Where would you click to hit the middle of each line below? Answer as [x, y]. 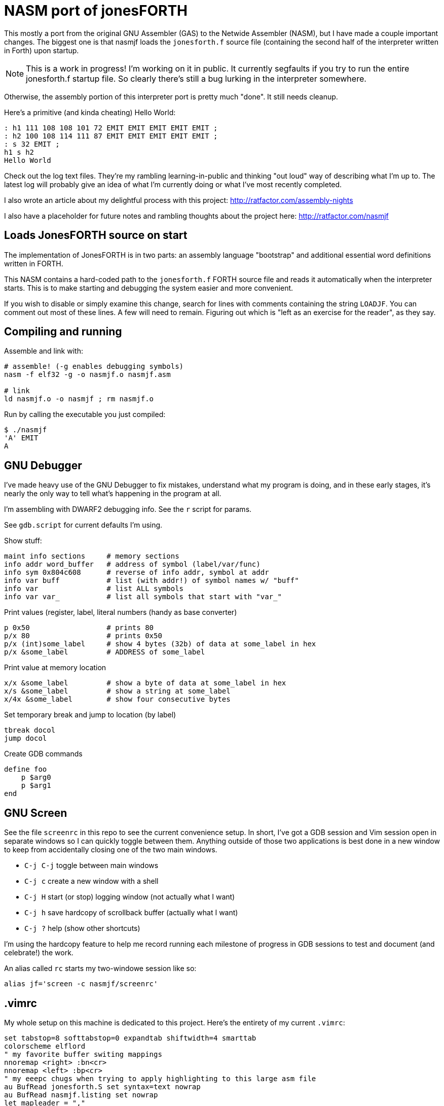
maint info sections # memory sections [92, 556]
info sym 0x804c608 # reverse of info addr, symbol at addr [137, 573]
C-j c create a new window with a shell [91, 881]
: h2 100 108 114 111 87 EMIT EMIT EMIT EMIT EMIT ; [111, 136]
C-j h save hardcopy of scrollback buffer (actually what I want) [131, 913]
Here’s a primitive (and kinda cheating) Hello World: [90, 112]
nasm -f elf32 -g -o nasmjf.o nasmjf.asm [87, 375]
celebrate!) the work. [39, 953]
